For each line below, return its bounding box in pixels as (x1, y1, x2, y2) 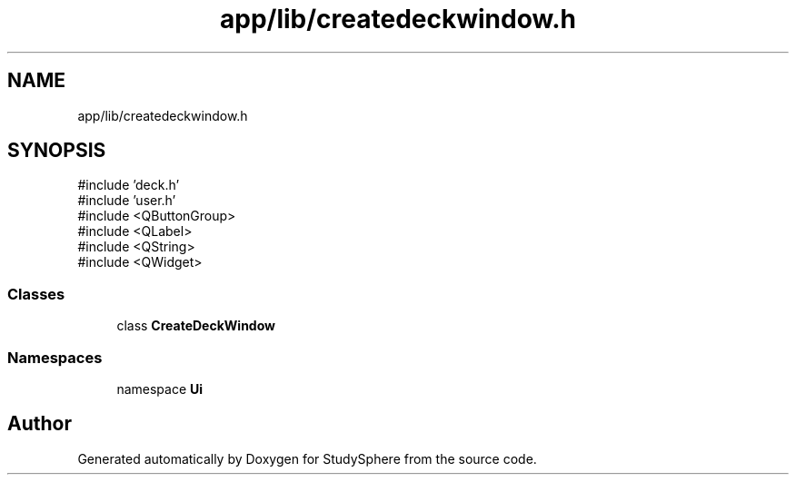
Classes (7, 284, 65, 303)
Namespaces (7, 348, 103, 367)
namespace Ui (116, 380, 204, 397)
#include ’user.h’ (77, 192, 176, 209)
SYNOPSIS (7, 139, 106, 162)
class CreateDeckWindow (116, 318, 275, 334)
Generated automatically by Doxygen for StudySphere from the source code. (77, 450, 537, 467)
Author (7, 412, 72, 436)
